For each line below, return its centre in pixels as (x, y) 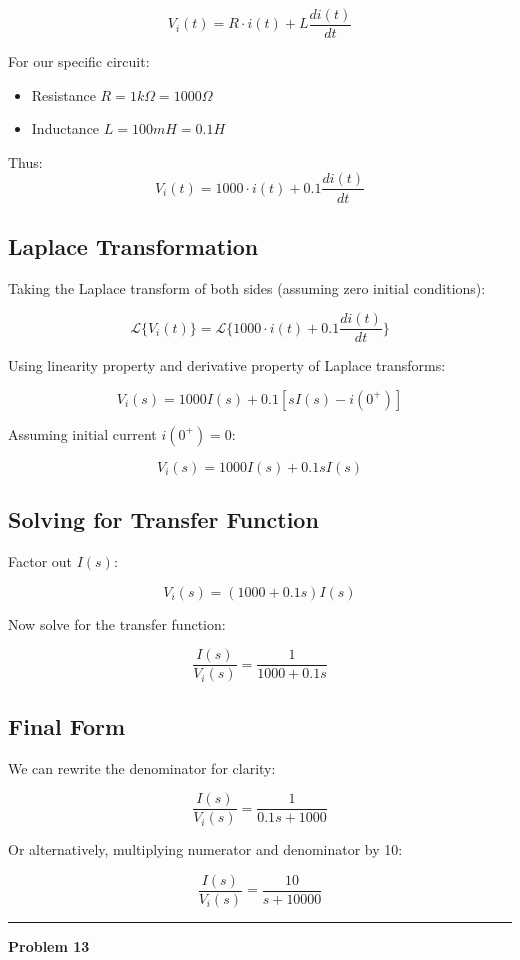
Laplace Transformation (133, 245)
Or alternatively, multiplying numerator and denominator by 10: (205, 849)
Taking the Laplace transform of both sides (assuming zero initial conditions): (247, 287)
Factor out (40, 561)
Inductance (65, 128)
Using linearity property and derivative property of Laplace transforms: (227, 365)
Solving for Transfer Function (163, 519)
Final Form (67, 725)
